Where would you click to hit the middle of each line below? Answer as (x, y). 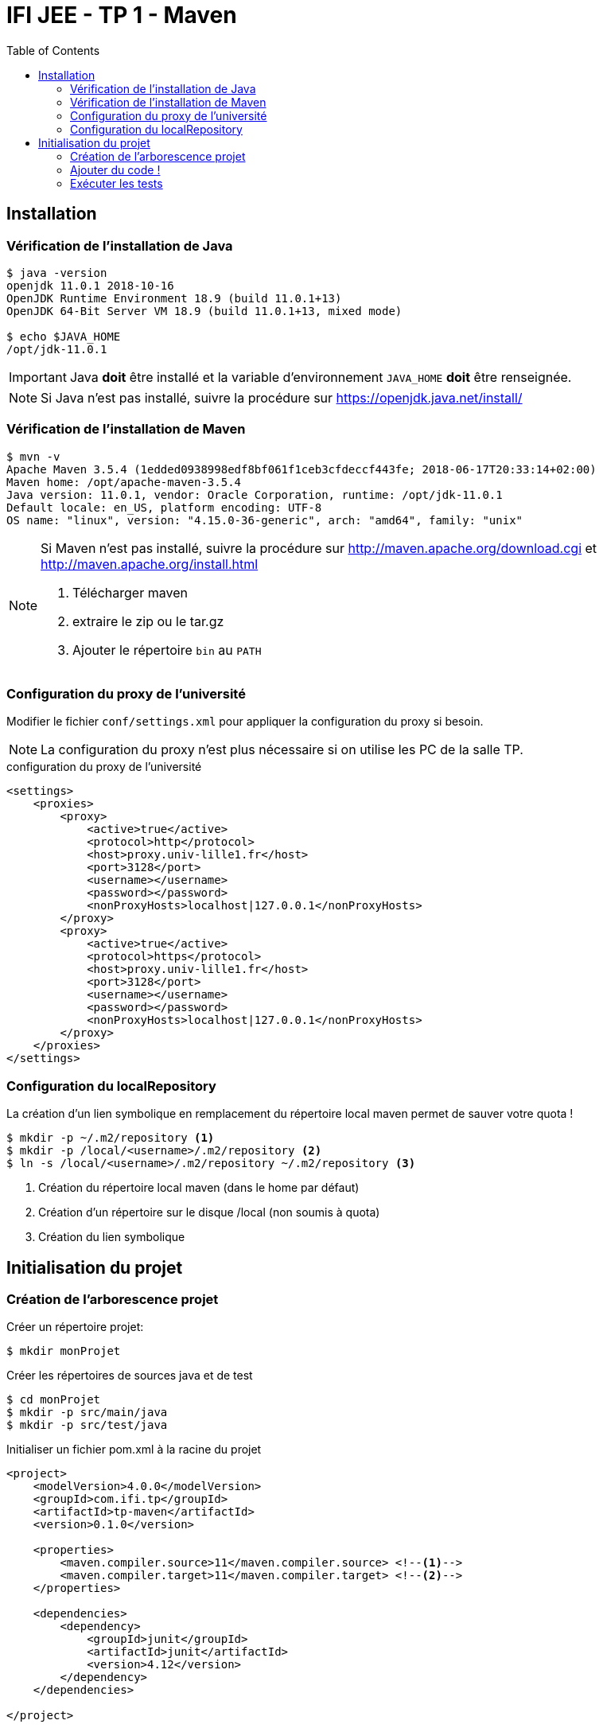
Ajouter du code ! (115, 169)
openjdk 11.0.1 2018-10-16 (90, 285)
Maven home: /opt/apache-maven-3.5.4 (124, 482)
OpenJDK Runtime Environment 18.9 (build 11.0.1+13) (174, 298)
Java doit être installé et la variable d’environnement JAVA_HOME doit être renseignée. (321, 377)
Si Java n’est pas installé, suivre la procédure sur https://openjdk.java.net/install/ (282, 397)
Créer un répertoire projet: (75, 1327)
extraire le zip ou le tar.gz (148, 621)
